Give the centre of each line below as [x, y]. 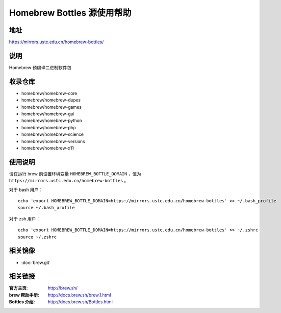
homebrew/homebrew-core [49, 93]
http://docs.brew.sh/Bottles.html [80, 302]
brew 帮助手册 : [24, 295]
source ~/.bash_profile [46, 208]
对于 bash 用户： [26, 190]
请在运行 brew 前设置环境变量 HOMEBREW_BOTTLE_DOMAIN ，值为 [75, 173]
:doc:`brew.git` [36, 263]
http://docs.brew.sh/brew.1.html [79, 295]
